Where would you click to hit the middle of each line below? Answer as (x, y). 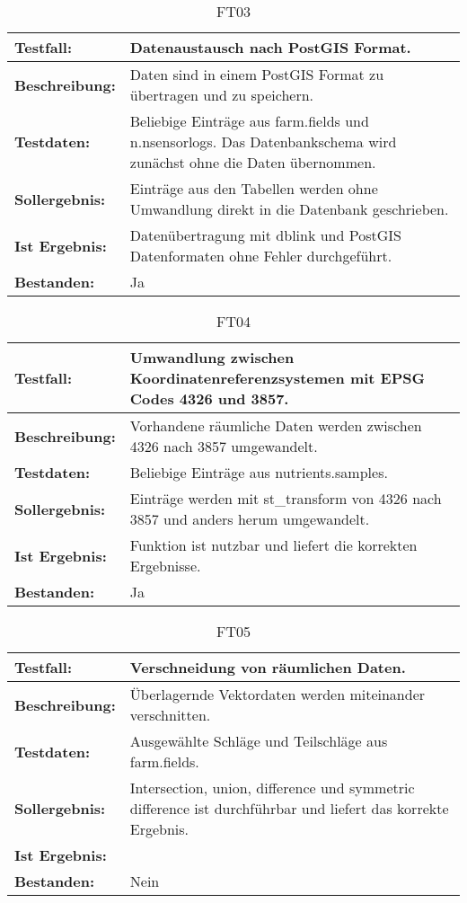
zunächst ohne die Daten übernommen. (253, 162)
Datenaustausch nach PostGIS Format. (270, 47)
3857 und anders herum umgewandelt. (250, 519)
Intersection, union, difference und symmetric (272, 788)
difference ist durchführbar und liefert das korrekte (289, 808)
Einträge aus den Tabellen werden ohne (254, 188)
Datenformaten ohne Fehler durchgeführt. (261, 256)
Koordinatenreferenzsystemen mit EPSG (277, 378)
